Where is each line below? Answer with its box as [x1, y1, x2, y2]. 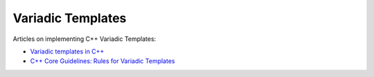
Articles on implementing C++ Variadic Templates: [12, 35, 157, 43]
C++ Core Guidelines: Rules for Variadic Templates [30, 57, 175, 65]
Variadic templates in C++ [30, 47, 105, 55]
